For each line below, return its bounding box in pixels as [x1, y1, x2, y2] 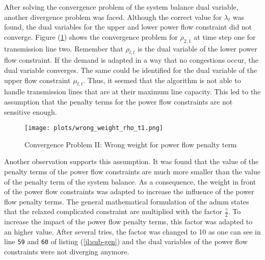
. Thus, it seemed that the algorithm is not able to [83, 74, 241, 85]
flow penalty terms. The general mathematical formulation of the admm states [4, 196, 249, 206]
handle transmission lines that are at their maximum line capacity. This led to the [4, 86, 261, 97]
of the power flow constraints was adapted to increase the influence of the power [4, 186, 254, 197]
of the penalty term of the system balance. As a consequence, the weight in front [4, 176, 256, 187]
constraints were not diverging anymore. [4, 246, 129, 257]
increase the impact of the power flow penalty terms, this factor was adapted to [4, 216, 253, 227]
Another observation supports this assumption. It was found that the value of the [4, 156, 259, 167]
